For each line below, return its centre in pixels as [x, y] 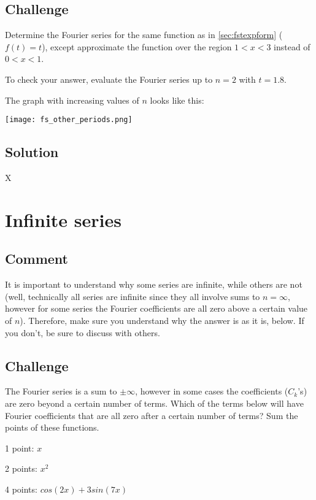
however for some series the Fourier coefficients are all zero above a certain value [156, 308]
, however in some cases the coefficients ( [212, 391]
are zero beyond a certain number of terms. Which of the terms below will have [154, 403]
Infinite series [63, 219]
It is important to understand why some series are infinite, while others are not [154, 284]
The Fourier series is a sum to [61, 391]
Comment [37, 259]
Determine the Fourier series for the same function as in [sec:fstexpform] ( [144, 35]
